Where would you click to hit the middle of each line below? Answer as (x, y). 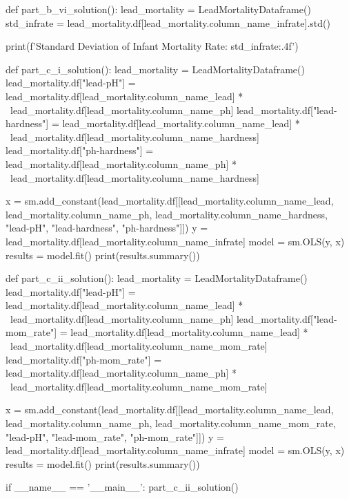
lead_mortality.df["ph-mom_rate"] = (84, 359)
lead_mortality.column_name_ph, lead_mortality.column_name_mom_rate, (171, 423)
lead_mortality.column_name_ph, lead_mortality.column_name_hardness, (167, 214)
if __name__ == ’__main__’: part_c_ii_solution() (122, 487)
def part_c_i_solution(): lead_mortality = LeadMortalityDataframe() (155, 69)
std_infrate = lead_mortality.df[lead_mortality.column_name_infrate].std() (168, 22)
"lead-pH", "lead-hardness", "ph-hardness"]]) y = (107, 228)
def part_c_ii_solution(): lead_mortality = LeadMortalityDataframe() (157, 278)
